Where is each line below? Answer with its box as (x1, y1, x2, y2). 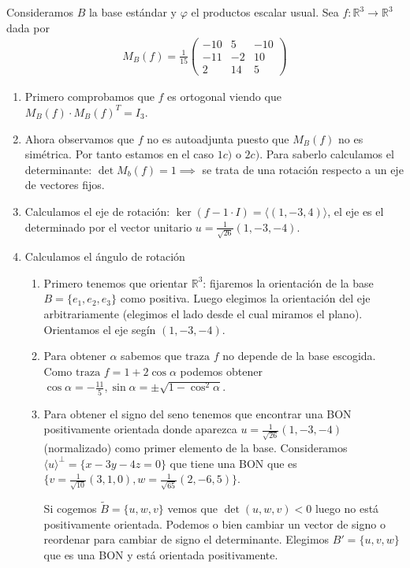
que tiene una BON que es (170, 455, 297, 471)
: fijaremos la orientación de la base (203, 274, 374, 291)
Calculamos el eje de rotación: (24, 202, 170, 219)
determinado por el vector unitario (24, 218, 192, 235)
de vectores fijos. (24, 176, 105, 193)
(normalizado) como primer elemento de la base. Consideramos (43, 440, 348, 455)
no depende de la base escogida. (222, 347, 376, 364)
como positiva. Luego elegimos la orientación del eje (120, 290, 371, 306)
